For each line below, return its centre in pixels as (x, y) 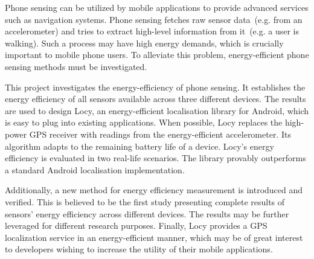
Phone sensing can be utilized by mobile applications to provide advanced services (157, 7)
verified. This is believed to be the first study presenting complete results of (145, 201)
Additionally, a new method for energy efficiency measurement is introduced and (154, 190)
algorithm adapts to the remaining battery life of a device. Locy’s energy (139, 146)
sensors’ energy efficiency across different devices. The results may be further (147, 213)
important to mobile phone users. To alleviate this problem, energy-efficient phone (157, 55)
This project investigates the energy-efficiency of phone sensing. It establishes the (155, 87)
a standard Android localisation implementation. (95, 169)
